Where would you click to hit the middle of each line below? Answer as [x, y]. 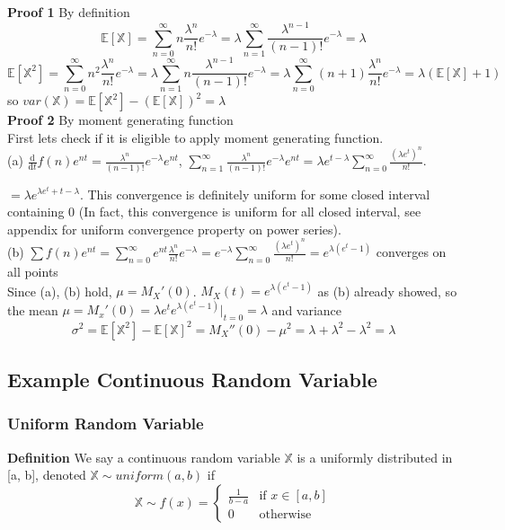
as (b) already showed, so [387, 291]
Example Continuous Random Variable [192, 379]
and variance [307, 309]
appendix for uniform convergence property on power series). [174, 229]
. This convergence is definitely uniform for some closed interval [255, 194]
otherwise [285, 514]
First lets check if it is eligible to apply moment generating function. [195, 137]
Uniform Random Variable [106, 424]
